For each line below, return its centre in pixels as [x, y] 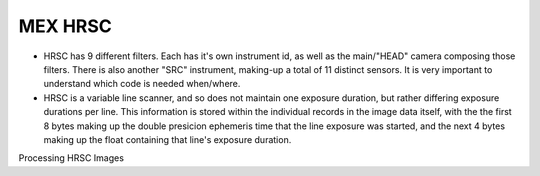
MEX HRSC [65, 26]
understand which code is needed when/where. [142, 84]
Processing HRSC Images [71, 158]
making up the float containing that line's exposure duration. [167, 139]
